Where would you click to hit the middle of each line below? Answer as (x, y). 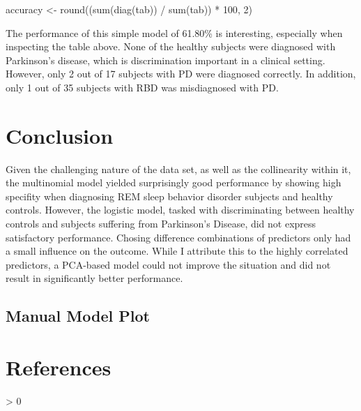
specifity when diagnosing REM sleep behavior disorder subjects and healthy (169, 196)
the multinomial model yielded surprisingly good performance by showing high (174, 182)
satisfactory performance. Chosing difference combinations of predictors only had (178, 237)
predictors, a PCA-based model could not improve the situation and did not (168, 264)
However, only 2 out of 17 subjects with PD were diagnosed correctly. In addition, (181, 74)
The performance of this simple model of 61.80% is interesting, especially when (174, 32)
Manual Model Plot (78, 316)
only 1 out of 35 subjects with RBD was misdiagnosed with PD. (142, 87)
